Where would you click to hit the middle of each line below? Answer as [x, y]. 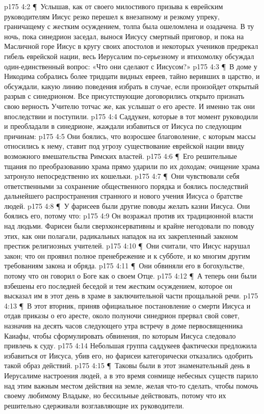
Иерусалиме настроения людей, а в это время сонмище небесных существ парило [131, 375]
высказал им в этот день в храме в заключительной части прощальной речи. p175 [131, 296]
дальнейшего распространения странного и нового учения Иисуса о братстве [124, 196]
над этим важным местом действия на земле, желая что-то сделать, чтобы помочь [131, 385]
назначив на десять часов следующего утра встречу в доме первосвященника [124, 325]
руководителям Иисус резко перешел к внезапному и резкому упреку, [112, 16]
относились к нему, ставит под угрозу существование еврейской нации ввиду [124, 146]
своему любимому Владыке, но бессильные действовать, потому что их [115, 395]
